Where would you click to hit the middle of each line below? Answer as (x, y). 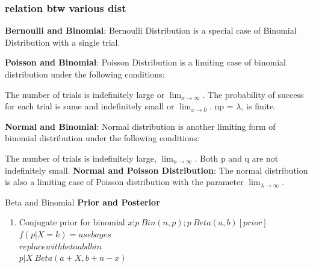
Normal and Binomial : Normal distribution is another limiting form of (140, 126)
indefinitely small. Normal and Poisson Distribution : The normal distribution (156, 170)
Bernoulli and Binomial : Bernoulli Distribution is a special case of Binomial (151, 30)
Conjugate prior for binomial (72, 222)
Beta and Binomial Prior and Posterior (82, 202)
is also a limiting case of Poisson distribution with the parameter (124, 182)
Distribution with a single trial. (63, 42)
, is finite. (259, 106)
